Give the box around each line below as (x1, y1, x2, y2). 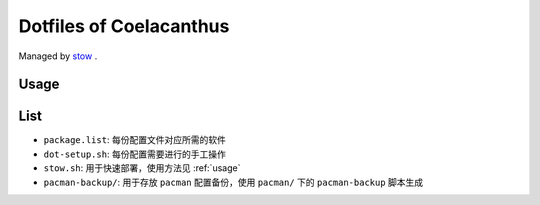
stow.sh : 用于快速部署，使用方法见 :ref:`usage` (43, 162, 241, 174)
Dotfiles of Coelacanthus (18, 15, 230, 37)
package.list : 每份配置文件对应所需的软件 (43, 134, 227, 146)
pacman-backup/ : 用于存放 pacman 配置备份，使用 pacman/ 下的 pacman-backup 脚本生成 (43, 176, 424, 188)
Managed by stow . (18, 50, 98, 62)
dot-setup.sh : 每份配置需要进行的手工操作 (43, 148, 227, 160)
